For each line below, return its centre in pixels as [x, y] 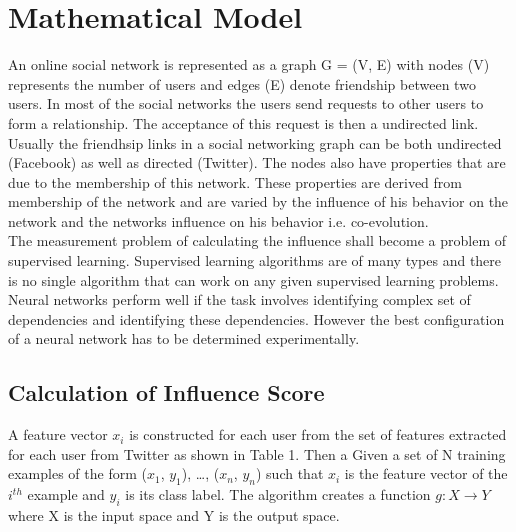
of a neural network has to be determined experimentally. [184, 338]
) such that [289, 473]
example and [66, 494]
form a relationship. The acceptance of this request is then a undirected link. [243, 122]
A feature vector [58, 434]
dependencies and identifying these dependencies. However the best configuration [256, 318]
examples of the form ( [77, 473]
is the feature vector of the [426, 473]
